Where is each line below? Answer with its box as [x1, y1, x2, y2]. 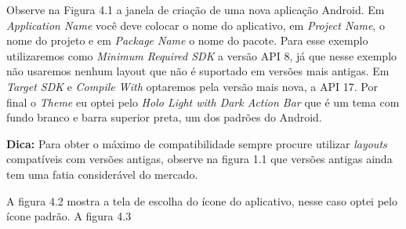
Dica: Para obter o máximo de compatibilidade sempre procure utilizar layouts [6, 135, 387, 151]
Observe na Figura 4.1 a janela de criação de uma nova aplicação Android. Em [6, 2, 385, 17]
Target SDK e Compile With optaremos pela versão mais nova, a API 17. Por [6, 78, 378, 94]
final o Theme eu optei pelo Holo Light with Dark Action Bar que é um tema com [6, 93, 400, 110]
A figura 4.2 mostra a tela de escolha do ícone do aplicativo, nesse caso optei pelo [6, 192, 397, 209]
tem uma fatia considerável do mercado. [6, 165, 198, 182]
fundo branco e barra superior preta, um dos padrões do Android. [6, 109, 322, 125]
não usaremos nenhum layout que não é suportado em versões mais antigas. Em [6, 63, 390, 79]
